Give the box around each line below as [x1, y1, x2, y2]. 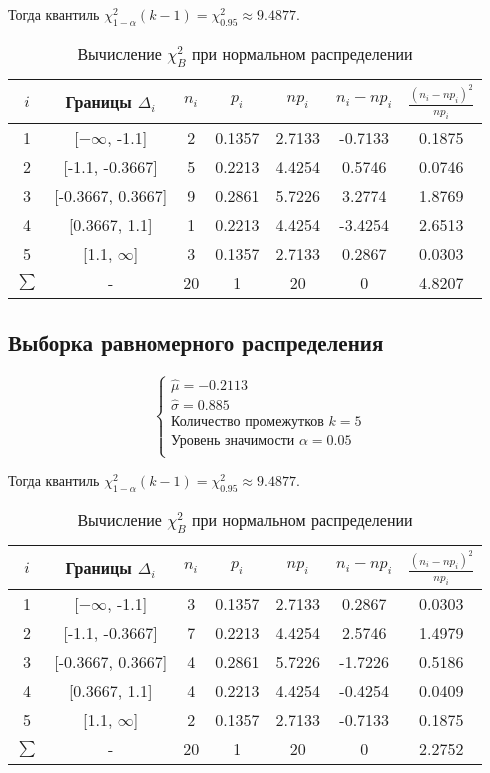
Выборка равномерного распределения [8, 327, 384, 358]
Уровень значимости [171, 433, 295, 448]
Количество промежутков [171, 414, 324, 429]
